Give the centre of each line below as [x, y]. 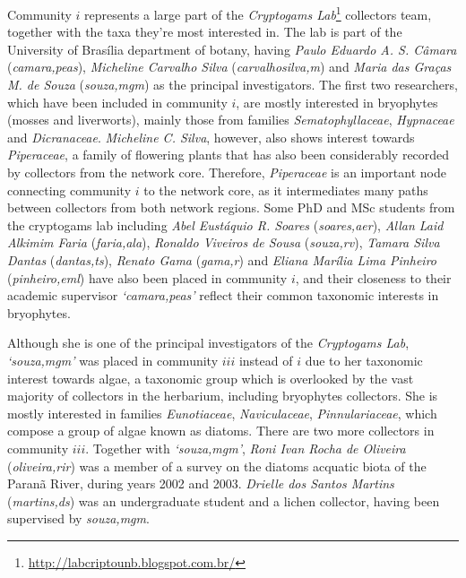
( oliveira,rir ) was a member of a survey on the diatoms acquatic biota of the [217, 466]
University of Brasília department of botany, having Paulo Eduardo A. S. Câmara [232, 49]
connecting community [69, 190]
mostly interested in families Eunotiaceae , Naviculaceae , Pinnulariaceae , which [222, 413]
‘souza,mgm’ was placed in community [113, 360]
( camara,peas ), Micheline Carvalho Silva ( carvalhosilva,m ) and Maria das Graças [229, 67]
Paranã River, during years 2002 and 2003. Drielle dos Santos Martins [201, 483]
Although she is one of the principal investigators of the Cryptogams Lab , [208, 343]
